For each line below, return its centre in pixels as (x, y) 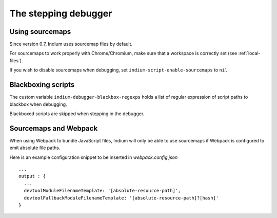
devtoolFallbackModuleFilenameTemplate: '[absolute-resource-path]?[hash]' (121, 198)
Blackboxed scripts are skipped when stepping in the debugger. (77, 114)
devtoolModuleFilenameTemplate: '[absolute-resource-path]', (102, 191)
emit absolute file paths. (35, 148)
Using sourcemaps (40, 32)
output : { (32, 176)
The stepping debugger (61, 13)
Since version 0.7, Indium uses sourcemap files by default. (71, 44)
